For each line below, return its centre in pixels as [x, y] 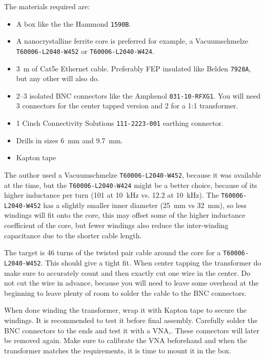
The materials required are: [47, 6]
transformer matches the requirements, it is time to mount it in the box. [118, 350]
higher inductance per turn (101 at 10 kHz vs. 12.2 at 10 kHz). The [111, 195]
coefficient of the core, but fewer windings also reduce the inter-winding [116, 225]
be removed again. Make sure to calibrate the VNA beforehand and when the [126, 340]
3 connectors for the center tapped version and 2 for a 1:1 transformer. [127, 106]
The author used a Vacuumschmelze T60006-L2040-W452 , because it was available [133, 174]
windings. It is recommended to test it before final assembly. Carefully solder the [131, 320]
